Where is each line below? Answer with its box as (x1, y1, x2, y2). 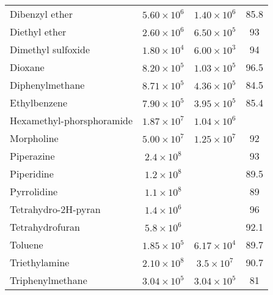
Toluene (10, 237, 43, 252)
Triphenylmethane (10, 273, 87, 287)
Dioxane (10, 60, 45, 74)
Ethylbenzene (10, 95, 68, 110)
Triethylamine (10, 255, 70, 269)
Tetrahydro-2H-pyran (10, 202, 101, 216)
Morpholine (10, 131, 59, 145)
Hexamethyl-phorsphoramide (10, 113, 133, 127)
